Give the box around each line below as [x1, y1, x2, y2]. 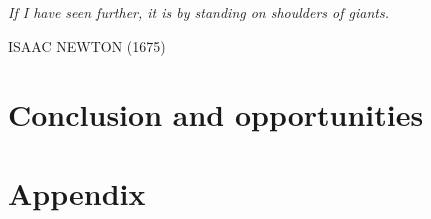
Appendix [8, 172, 146, 213]
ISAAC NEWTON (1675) [8, 35, 166, 56]
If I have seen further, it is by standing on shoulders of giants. [8, 2, 390, 22]
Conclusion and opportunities [8, 94, 424, 135]
